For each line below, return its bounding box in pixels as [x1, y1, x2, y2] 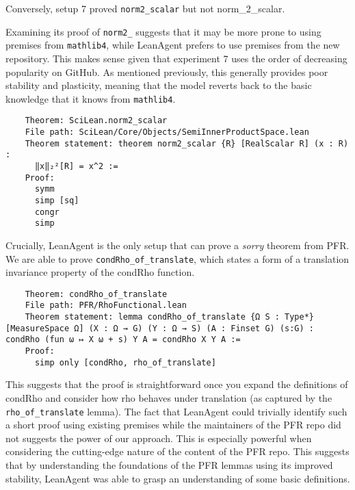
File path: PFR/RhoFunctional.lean [25, 300, 187, 311]
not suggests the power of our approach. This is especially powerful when [5, 430, 312, 445]
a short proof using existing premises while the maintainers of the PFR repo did [5, 417, 341, 432]
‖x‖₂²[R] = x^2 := [34, 162, 118, 172]
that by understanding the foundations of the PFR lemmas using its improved [5, 458, 333, 472]
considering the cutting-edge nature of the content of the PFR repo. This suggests [5, 444, 350, 459]
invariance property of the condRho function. [5, 265, 195, 279]
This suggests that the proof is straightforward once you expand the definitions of [5, 377, 348, 391]
